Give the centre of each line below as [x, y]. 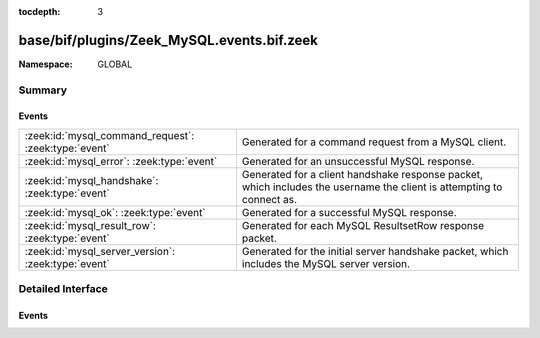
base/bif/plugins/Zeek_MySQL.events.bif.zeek [168, 40]
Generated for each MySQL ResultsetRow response [363, 225]
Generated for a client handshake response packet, [362, 174]
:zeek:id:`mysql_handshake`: [91, 180]
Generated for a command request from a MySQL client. [374, 142]
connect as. [269, 199]
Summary [43, 90]
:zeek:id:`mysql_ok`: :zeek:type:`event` [115, 212]
